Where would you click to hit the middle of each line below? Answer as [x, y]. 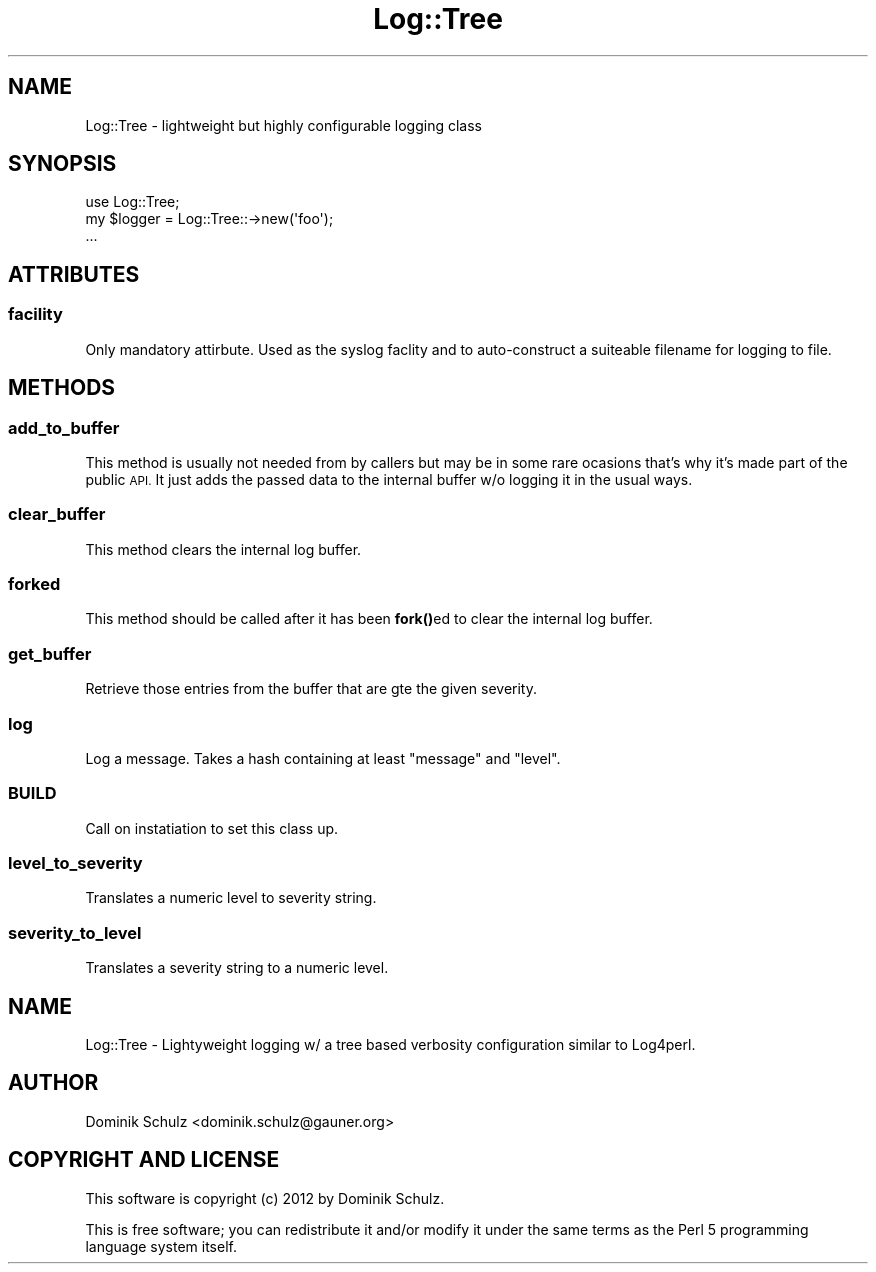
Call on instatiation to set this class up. [212, 828]
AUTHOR [53, 1083]
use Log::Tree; [132, 202]
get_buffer [50, 653]
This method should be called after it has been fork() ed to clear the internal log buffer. [369, 619]
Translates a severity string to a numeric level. [237, 968]
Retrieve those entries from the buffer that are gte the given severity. [311, 689]
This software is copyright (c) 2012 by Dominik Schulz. [265, 1198]
